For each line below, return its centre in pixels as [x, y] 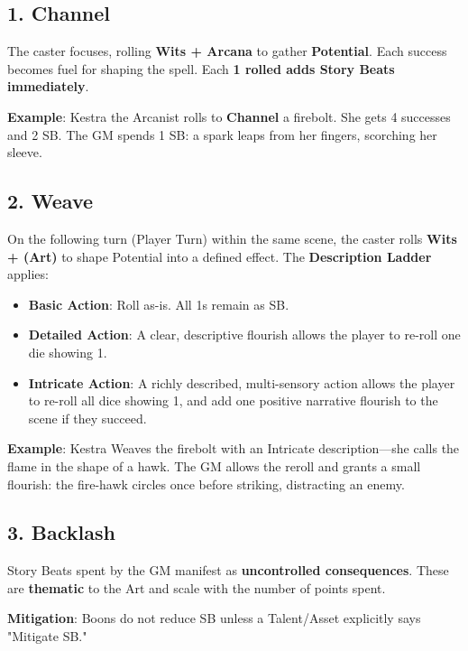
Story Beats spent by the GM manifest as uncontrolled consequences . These [228, 570]
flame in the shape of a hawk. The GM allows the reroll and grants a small [214, 465]
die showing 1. [68, 352]
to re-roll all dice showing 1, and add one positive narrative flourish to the [233, 400]
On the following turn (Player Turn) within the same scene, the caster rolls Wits [232, 238]
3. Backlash [61, 532]
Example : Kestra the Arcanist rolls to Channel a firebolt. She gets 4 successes [229, 116]
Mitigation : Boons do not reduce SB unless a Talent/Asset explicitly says [214, 618]
